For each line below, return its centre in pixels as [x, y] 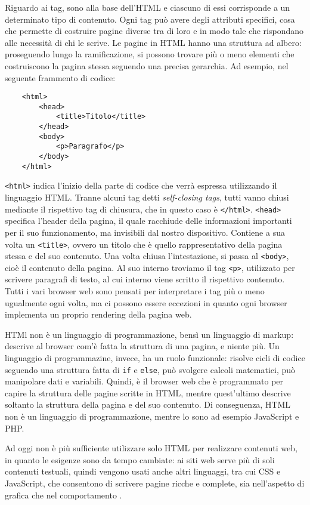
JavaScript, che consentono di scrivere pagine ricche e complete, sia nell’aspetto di [155, 483]
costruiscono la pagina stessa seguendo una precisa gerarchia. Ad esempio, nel [147, 65]
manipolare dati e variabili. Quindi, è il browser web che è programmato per [144, 381]
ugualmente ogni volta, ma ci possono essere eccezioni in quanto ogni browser [146, 302]
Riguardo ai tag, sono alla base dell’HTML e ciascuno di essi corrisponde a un [148, 7]
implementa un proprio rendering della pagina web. [98, 314]
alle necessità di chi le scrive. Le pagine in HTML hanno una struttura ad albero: [153, 42]
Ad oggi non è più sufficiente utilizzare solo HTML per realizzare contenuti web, [151, 448]
